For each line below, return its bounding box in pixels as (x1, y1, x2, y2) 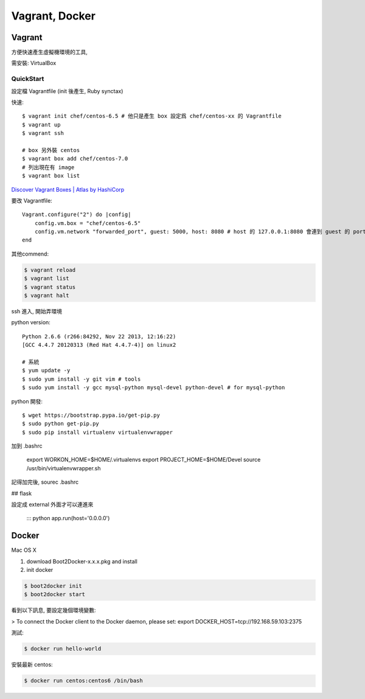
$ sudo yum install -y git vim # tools (22, 375, 141, 383)
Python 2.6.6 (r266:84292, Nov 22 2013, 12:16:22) (22, 333, 176, 340)
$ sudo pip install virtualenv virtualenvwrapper (22, 429, 173, 436)
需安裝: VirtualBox (11, 60, 57, 67)
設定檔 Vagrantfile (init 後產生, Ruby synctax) (11, 87, 123, 94)
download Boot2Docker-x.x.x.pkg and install (26, 557, 138, 565)
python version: (11, 319, 51, 326)
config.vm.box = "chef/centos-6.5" (34, 220, 141, 226)
